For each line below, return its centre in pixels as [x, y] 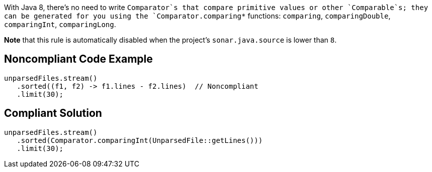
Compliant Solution [53, 113]
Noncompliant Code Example [78, 59]
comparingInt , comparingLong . [60, 24]
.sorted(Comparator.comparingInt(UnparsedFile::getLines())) [140, 140]
